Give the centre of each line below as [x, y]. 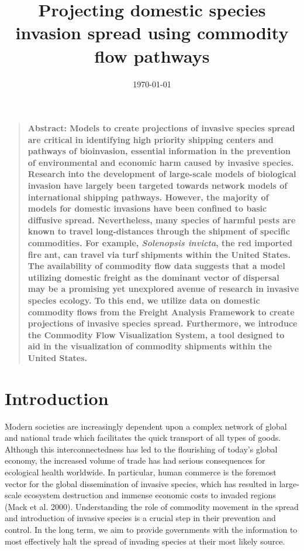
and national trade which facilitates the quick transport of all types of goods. [143, 438]
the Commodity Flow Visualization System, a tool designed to [156, 334]
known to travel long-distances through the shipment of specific [159, 231]
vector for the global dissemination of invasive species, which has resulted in [141, 483]
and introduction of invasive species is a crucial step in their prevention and [140, 518]
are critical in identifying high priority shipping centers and [151, 139]
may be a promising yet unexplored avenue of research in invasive [163, 289]
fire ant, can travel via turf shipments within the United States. [159, 254]
